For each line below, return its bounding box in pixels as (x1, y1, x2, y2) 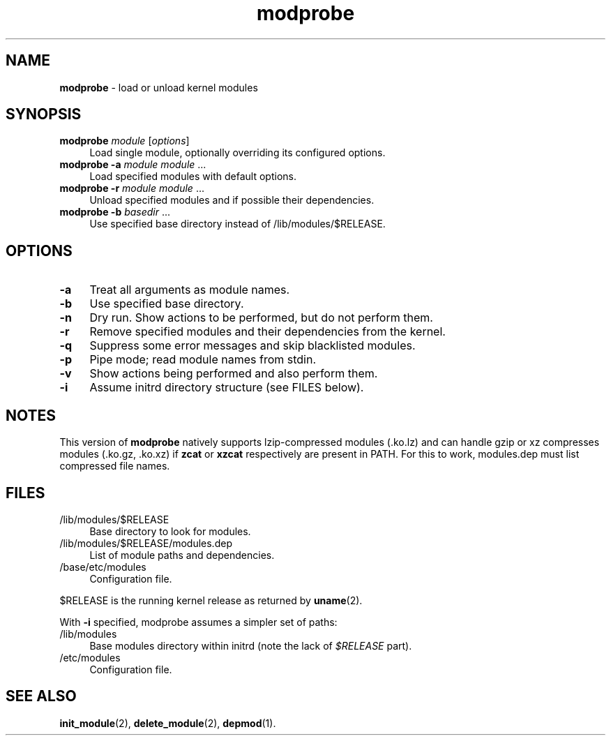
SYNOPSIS (6, 105, 82, 123)
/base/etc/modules (59, 560, 146, 573)
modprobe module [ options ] (59, 135, 190, 147)
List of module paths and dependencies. (89, 548, 275, 561)
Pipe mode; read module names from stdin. (89, 352, 317, 367)
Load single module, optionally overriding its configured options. (89, 147, 386, 159)
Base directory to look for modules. (89, 525, 251, 537)
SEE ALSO (6, 687, 77, 705)
